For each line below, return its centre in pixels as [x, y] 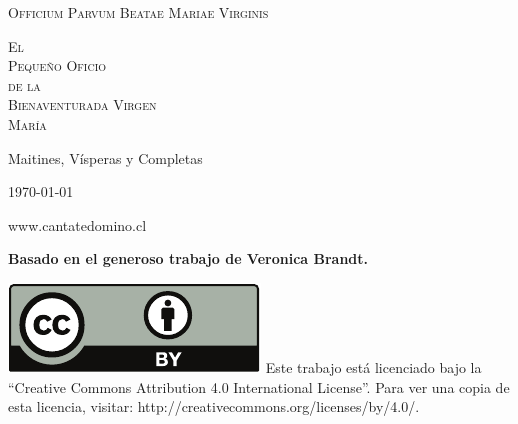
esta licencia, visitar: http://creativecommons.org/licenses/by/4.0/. [214, 406]
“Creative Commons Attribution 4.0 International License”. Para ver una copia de [259, 386]
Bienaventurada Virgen [82, 104]
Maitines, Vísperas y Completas [105, 157]
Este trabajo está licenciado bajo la [373, 366]
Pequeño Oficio [57, 65]
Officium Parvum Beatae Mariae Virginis [138, 12]
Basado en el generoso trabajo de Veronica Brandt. [188, 258]
